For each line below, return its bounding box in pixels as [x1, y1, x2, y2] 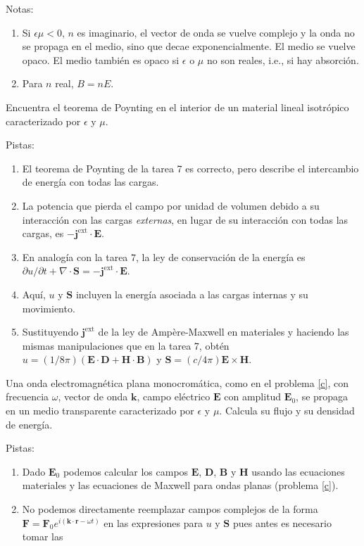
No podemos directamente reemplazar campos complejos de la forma [22, 502, 318, 516]
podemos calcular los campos [63, 464, 189, 478]
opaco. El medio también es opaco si [22, 52, 180, 67]
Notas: [6, 1, 34, 15]
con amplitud [224, 389, 282, 404]
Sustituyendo [22, 324, 79, 339]
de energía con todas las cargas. [22, 174, 159, 189]
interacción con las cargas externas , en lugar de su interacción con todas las [22, 212, 349, 227]
